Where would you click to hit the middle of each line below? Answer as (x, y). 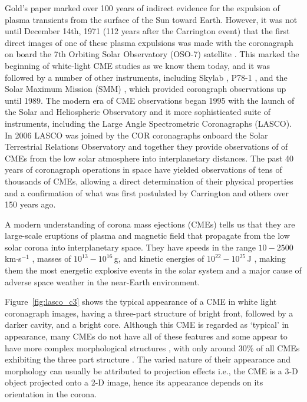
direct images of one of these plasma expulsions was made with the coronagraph (149, 42)
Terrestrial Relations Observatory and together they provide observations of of (146, 146)
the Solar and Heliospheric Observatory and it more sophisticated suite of (138, 112)
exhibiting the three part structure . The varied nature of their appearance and (148, 359)
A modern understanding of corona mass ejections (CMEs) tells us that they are (150, 224)
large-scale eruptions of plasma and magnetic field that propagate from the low (147, 235)
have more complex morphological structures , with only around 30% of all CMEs (152, 347)
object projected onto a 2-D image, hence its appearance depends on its (134, 382)
